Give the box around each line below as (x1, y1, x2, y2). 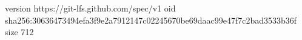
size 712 (5, 25, 34, 38)
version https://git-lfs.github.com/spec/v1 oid (5, 2, 176, 14)
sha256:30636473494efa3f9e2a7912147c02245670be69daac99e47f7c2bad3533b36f (5, 13, 297, 26)
